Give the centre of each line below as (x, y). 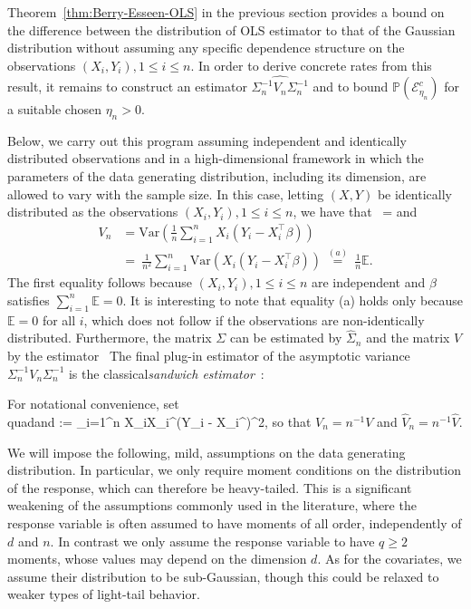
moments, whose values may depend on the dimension (157, 559)
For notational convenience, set (93, 404)
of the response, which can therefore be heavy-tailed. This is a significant (210, 487)
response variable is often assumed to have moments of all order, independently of (235, 522)
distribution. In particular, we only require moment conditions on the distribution (235, 470)
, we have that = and (355, 212)
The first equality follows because (100, 282)
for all (59, 319)
